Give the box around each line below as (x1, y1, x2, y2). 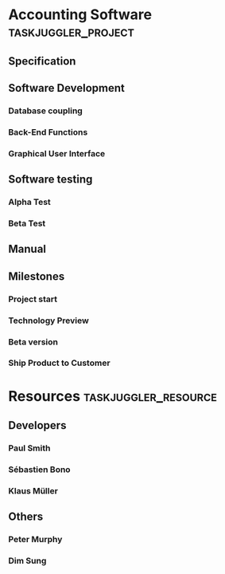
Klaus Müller (8, 485, 58, 496)
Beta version (8, 336, 58, 348)
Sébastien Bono (8, 464, 71, 475)
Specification (8, 54, 76, 68)
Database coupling (8, 105, 83, 116)
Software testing (8, 173, 93, 187)
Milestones (8, 269, 65, 283)
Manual (8, 242, 46, 256)
